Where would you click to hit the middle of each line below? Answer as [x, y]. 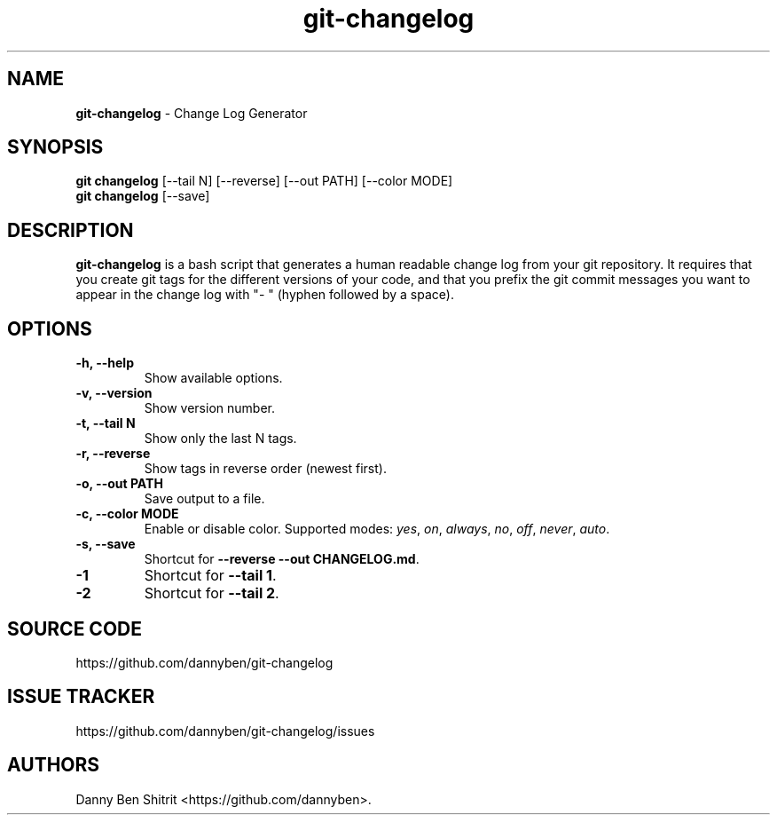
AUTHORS [54, 765]
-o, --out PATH [119, 484]
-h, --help [105, 363]
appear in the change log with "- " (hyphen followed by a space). [265, 295]
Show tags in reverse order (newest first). [265, 469]
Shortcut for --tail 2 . [212, 593]
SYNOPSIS [55, 147]
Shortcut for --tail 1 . [210, 576]
